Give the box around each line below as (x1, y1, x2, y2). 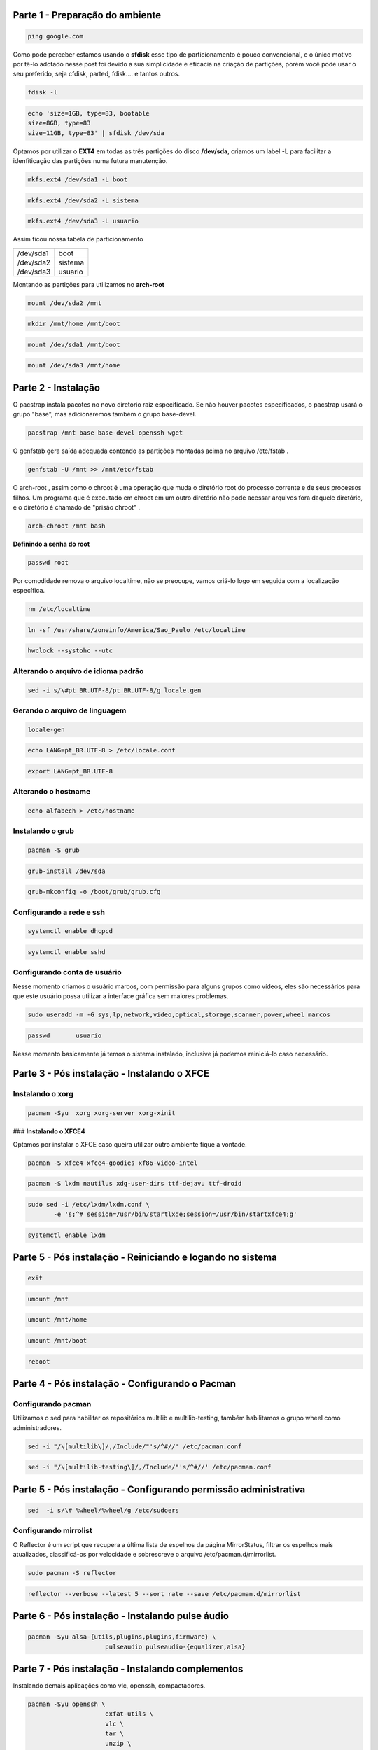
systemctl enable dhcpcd (27, 927, 113, 935)
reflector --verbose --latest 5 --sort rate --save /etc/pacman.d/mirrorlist (27, 1590, 301, 1597)
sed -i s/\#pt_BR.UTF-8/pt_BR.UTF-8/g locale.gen (27, 686, 202, 694)
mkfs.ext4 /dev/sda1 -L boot (27, 176, 128, 183)
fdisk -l (27, 88, 58, 97)
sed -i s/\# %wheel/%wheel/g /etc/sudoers (27, 1506, 180, 1514)
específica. (13, 587, 45, 595)
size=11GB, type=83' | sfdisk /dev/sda (27, 129, 164, 136)
